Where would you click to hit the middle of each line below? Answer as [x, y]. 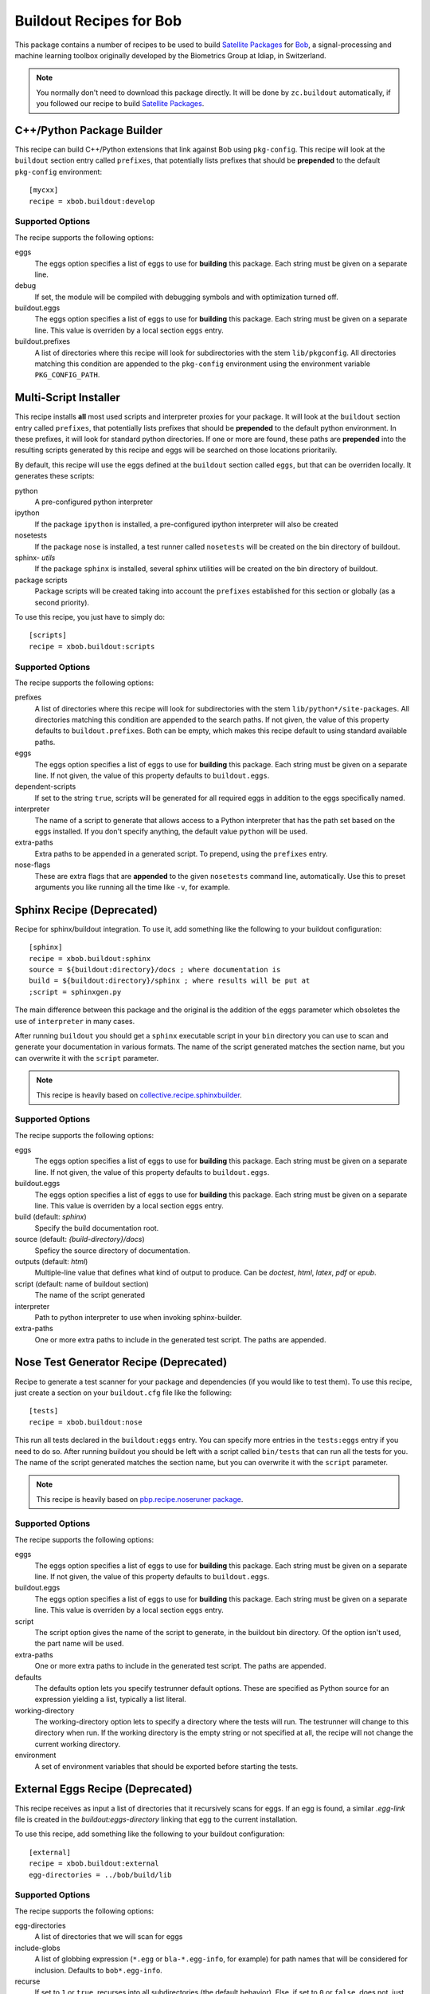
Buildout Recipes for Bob [98, 21]
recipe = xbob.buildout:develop [92, 201]
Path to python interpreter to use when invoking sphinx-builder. [138, 1317]
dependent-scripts [45, 786]
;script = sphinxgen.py [75, 992]
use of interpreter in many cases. [75, 1021]
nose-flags [33, 865]
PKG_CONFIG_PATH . [67, 375]
